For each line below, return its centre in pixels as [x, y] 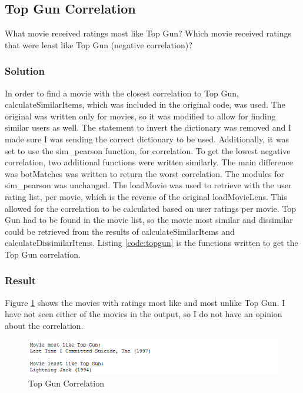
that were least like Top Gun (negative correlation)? [99, 44]
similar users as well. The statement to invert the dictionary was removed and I [148, 127]
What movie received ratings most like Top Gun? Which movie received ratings [148, 33]
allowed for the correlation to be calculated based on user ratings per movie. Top [151, 208]
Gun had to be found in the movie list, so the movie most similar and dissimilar [149, 220]
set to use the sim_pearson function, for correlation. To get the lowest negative [148, 150]
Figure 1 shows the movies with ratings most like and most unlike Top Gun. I [145, 302]
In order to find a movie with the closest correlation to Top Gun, [122, 93]
